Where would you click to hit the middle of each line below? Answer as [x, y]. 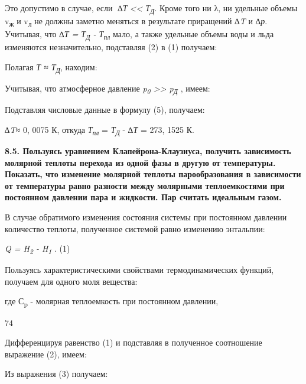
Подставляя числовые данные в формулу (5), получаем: [105, 110]
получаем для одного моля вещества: [71, 281]
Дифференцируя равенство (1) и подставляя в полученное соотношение [134, 342]
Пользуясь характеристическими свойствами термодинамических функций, [139, 270]
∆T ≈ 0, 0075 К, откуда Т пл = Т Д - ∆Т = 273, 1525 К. [100, 130]
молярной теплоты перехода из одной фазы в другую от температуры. [140, 162]
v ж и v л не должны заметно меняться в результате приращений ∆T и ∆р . [136, 22]
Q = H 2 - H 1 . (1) [38, 249]
